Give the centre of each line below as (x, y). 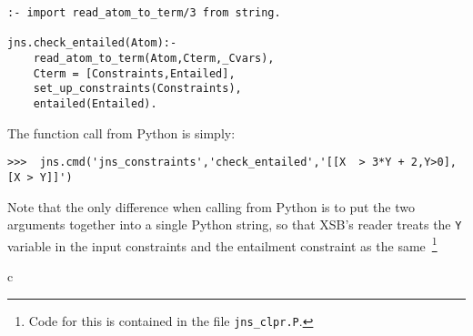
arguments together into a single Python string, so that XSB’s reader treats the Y (235, 224)
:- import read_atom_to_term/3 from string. (144, 13)
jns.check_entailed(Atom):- (92, 43)
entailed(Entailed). (95, 103)
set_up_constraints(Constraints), (137, 89)
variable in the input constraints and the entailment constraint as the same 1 (222, 244)
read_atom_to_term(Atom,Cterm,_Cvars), (154, 58)
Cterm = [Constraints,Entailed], (134, 73)
